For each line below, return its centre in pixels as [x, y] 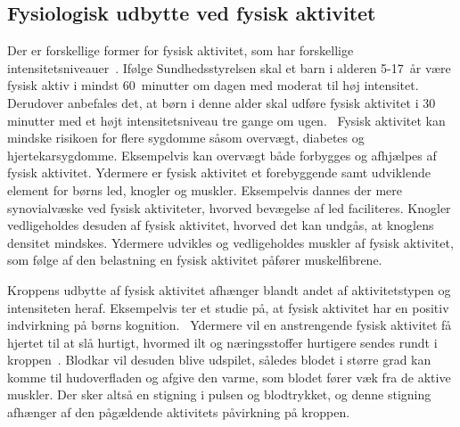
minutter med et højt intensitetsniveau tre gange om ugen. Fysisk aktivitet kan [226, 120]
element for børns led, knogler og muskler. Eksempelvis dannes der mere [205, 189]
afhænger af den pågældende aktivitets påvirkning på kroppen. [179, 412]
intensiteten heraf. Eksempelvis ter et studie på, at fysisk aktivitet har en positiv [228, 307]
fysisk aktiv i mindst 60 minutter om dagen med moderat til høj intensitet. [213, 85]
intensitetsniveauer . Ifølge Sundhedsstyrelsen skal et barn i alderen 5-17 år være [229, 67]
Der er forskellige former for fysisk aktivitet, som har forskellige [181, 50]
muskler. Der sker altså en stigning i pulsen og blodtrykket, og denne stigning [219, 394]
